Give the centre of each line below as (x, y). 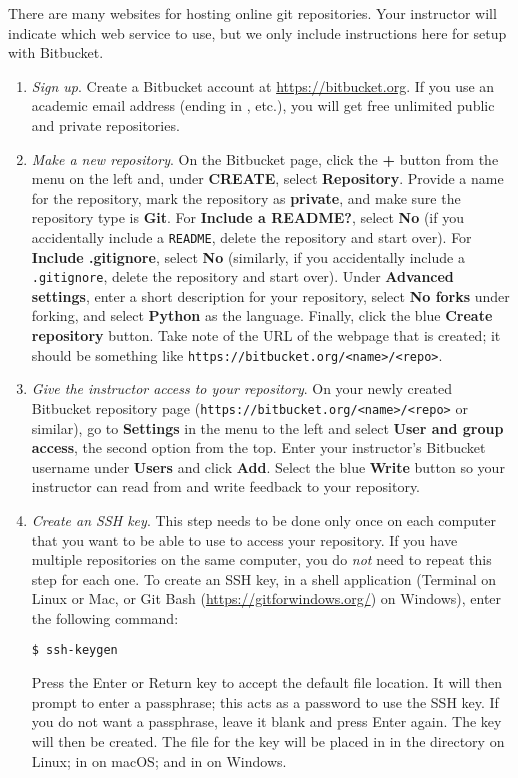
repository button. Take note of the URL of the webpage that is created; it (266, 335)
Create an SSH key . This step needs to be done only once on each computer (263, 519)
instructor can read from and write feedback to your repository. (226, 486)
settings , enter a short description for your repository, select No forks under (270, 295)
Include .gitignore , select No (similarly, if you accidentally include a (248, 256)
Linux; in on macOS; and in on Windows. (159, 760)
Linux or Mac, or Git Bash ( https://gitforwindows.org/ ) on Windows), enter (266, 598)
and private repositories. (105, 124)
